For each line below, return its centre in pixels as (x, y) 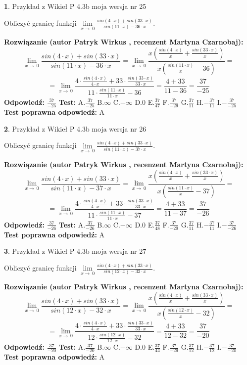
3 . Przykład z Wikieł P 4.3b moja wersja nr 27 (75, 251)
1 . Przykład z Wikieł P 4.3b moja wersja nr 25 (75, 6)
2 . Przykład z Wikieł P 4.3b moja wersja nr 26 (75, 128)
